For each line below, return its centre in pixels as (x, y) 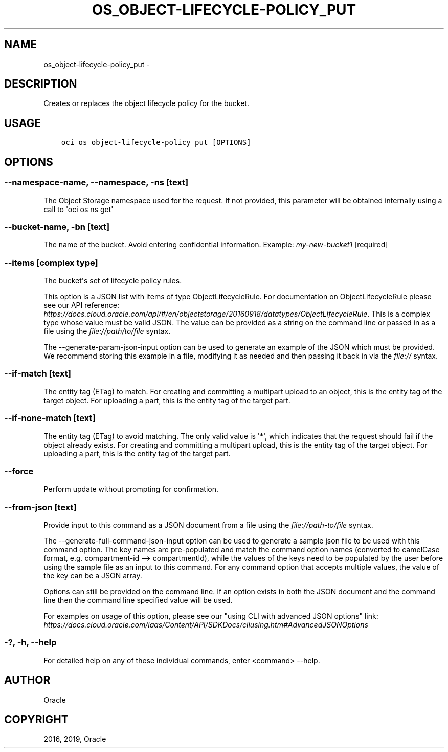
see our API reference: (82, 305)
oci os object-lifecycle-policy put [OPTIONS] (156, 143)
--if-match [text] (38, 374)
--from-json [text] (40, 507)
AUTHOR (27, 680)
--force (19, 471)
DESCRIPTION (41, 84)
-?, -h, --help (30, 643)
